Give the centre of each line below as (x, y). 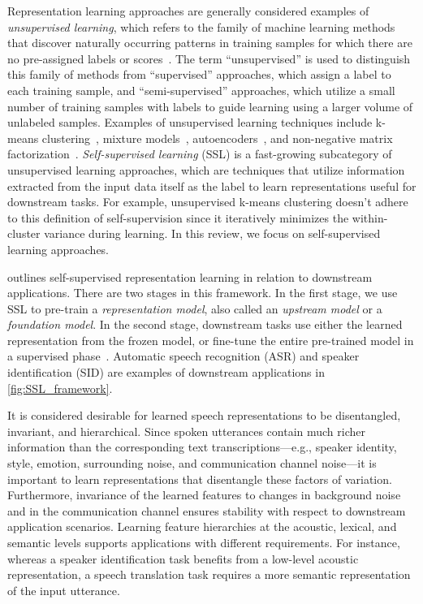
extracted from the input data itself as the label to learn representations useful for (212, 186)
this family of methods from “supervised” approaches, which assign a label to (199, 74)
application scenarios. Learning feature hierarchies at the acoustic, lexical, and (202, 526)
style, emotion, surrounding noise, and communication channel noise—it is (192, 463)
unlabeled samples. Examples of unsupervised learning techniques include (190, 122)
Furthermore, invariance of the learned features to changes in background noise (204, 495)
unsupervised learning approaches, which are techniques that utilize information (206, 169)
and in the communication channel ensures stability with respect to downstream (207, 510)
